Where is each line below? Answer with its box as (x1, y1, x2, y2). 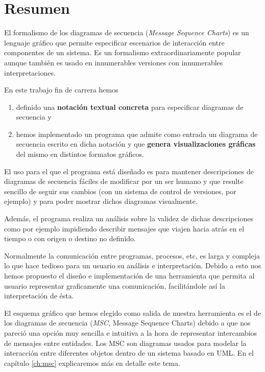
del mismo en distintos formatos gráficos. (16, 149, 144, 159)
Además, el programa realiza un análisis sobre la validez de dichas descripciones (4, 213, 253, 224)
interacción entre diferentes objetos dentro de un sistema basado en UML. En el (4, 347, 254, 358)
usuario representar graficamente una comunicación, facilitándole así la (4, 280, 225, 291)
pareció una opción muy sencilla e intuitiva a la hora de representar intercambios (4, 327, 257, 338)
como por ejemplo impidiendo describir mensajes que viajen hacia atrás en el (4, 223, 245, 234)
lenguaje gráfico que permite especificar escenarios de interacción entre (4, 37, 225, 48)
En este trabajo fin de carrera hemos (4, 84, 118, 95)
